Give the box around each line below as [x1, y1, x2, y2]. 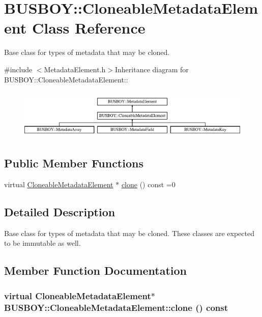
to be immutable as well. [4, 238, 81, 248]
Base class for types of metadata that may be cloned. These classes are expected [4, 227, 254, 238]
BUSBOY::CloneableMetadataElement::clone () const [4, 301, 228, 313]
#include [4, 64, 33, 74]
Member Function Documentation [4, 263, 187, 278]
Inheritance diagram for [114, 64, 189, 74]
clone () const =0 [121, 179, 176, 189]
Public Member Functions [4, 155, 143, 171]
